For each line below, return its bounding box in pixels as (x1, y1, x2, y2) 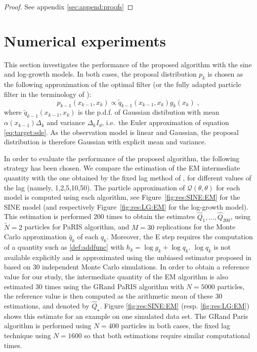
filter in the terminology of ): (4, 88, 91, 99)
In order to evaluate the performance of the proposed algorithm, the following (4, 153, 240, 163)
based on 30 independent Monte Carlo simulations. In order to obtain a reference (4, 262, 250, 272)
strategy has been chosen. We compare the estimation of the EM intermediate (4, 163, 240, 173)
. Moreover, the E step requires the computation (106, 231, 253, 242)
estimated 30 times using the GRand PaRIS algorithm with (4, 281, 184, 291)
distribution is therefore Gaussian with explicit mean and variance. (4, 136, 207, 147)
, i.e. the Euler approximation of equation (102, 117, 229, 128)
